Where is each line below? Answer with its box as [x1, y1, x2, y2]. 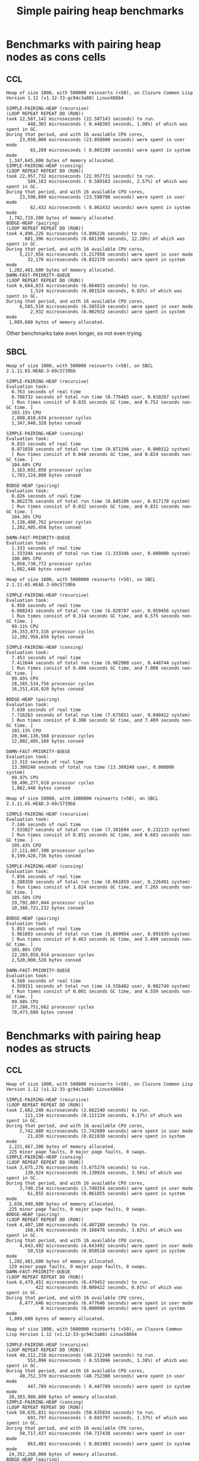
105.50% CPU [11, 894, 42, 900]
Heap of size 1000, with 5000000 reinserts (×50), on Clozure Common [6, 1326, 183, 1332]
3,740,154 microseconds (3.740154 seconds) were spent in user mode [19, 1185, 194, 1191]
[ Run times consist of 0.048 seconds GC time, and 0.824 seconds [11, 451, 180, 457]
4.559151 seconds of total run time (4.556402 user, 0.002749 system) [11, 983, 191, 989]
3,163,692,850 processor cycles [11, 467, 92, 473]
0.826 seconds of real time [11, 493, 82, 499]
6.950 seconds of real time [11, 602, 82, 608]
